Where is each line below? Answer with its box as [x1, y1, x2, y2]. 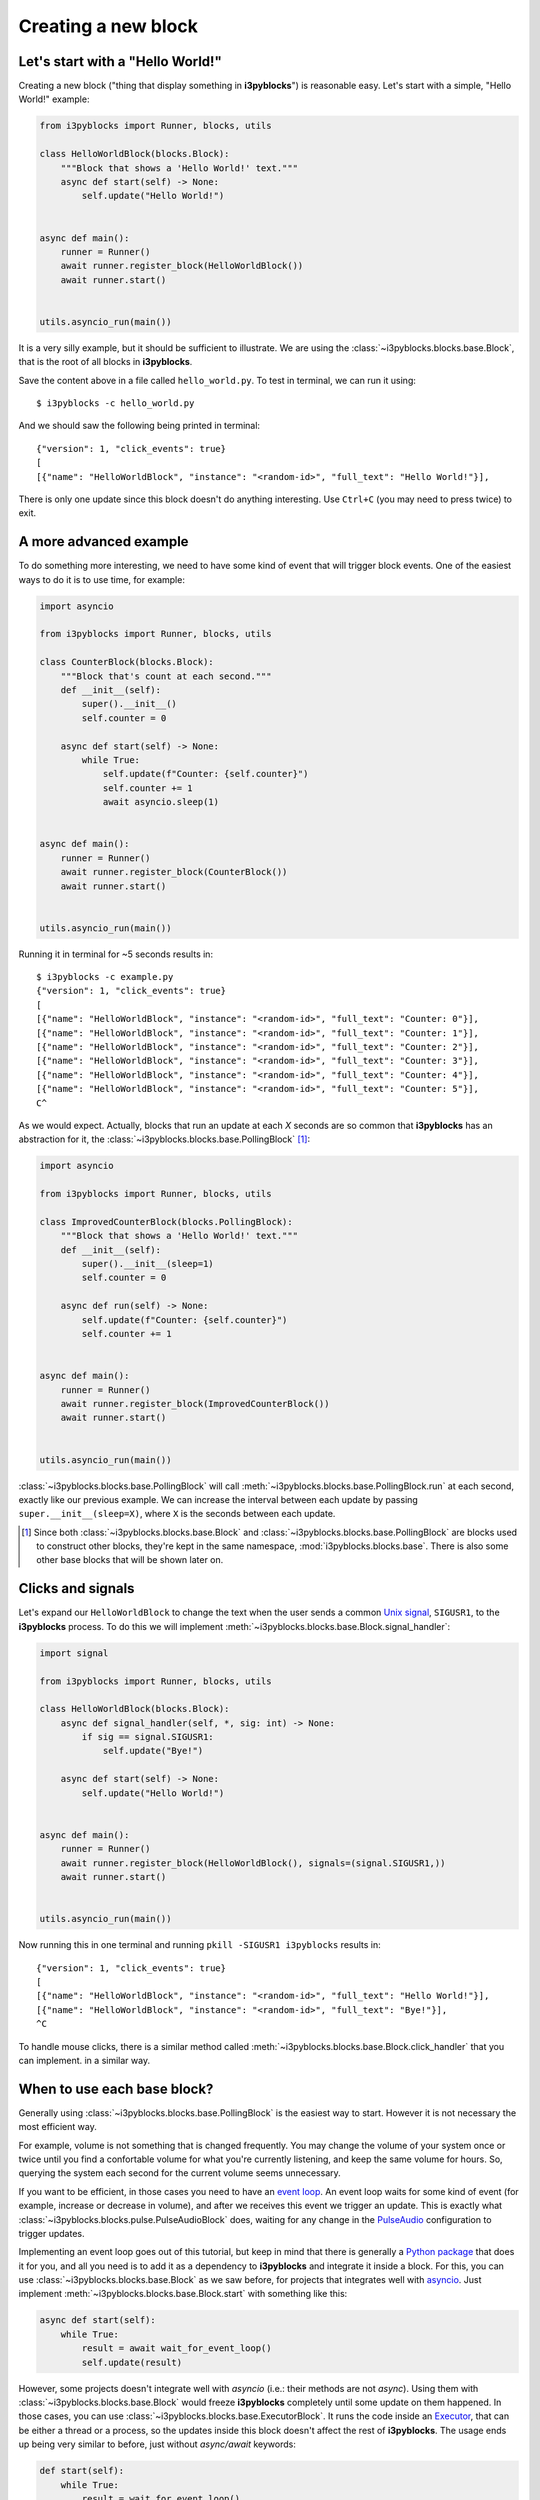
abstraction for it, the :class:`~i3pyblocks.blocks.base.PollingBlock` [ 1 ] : [18, 1133, 310, 1145]
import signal [39, 1647, 109, 1659]
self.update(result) [81, 2356, 183, 2368]
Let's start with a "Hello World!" [18, 53, 222, 70]
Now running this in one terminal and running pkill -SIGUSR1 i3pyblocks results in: [18, 1939, 382, 1951]
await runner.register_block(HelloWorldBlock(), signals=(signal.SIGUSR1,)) [60, 1857, 446, 1869]
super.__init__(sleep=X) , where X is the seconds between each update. [18, 1508, 336, 1520]
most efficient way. [18, 2121, 97, 2133]
